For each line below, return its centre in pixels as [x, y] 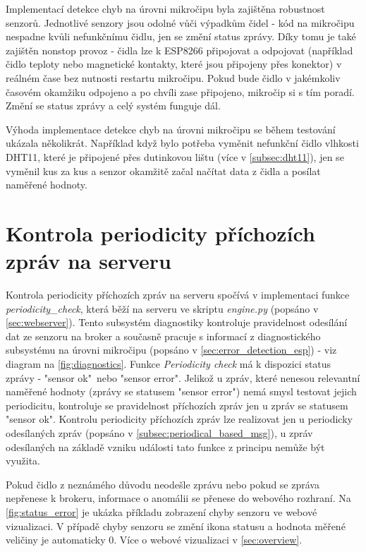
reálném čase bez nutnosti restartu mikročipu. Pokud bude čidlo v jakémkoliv [173, 77]
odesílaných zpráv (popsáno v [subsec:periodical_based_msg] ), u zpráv [159, 432]
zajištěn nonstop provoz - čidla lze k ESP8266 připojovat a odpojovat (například [179, 50]
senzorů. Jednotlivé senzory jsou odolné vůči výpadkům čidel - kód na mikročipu [180, 22]
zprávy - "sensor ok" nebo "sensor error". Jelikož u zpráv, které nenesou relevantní [183, 377]
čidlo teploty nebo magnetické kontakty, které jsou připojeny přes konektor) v [174, 64]
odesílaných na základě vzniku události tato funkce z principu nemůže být [165, 446]
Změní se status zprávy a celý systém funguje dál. [113, 106]
